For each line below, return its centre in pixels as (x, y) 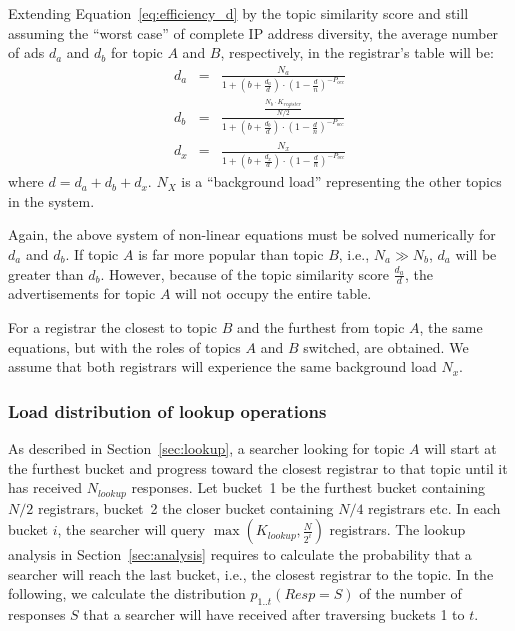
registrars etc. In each (434, 507)
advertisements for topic (82, 293)
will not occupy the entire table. (273, 293)
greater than (46, 273)
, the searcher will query (131, 529)
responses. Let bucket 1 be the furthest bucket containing (308, 487)
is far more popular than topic (231, 253)
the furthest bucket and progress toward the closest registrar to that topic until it (258, 467)
